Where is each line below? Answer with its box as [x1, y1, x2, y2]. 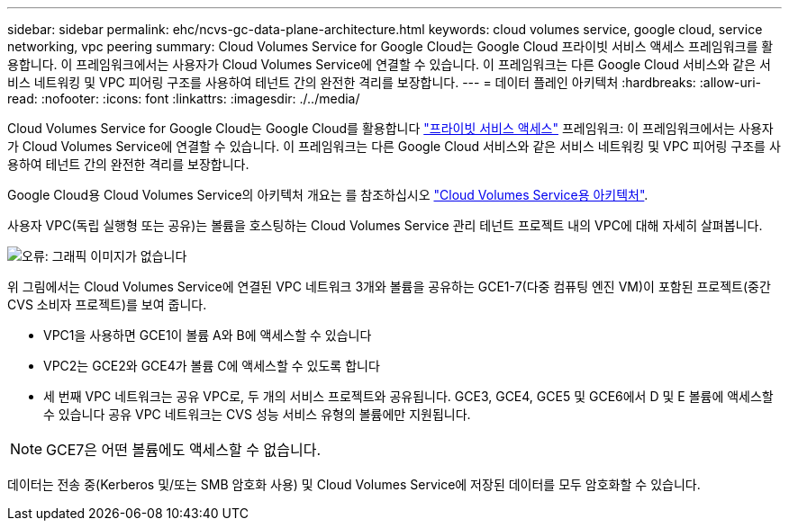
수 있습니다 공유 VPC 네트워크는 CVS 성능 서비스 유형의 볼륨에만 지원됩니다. [43, 407, 471, 422]
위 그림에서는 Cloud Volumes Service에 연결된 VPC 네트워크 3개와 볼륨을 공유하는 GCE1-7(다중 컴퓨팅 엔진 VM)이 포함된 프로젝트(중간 [7, 279, 771, 294]
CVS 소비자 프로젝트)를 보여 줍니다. [7, 297, 207, 312]
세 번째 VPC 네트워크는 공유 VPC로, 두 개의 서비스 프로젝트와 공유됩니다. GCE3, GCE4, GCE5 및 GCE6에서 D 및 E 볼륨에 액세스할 [43, 389, 774, 404]
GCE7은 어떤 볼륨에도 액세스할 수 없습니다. [46, 441, 321, 459]
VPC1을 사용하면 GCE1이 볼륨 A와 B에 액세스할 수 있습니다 [43, 327, 372, 343]
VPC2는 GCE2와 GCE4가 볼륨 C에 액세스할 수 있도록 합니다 [43, 358, 380, 373]
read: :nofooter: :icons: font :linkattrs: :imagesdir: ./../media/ [7, 91, 360, 106]
